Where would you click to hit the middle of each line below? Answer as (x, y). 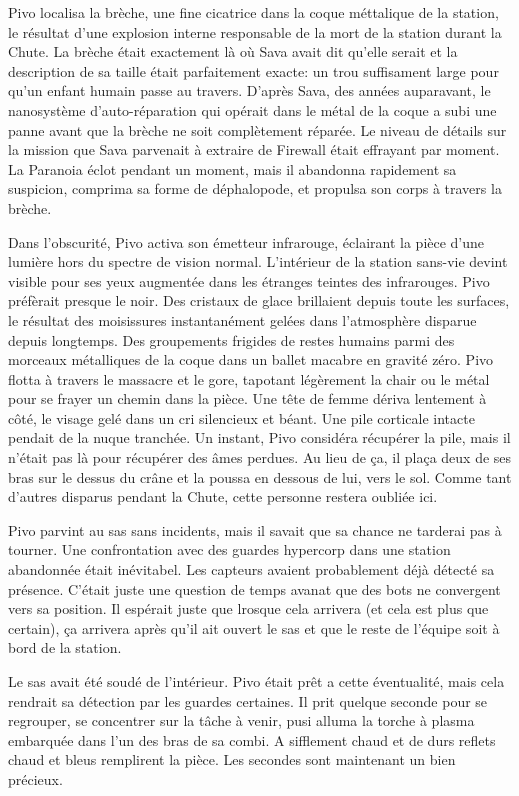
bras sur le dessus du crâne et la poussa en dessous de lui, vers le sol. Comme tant (260, 476)
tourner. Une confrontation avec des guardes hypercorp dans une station (229, 549)
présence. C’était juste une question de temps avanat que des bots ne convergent (254, 588)
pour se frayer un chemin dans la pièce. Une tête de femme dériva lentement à (247, 398)
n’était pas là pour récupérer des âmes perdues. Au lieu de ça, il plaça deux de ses (260, 457)
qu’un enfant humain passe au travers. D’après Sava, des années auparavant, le (249, 90)
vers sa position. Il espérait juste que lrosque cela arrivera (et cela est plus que (248, 608)
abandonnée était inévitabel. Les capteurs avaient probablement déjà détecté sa (251, 569)
